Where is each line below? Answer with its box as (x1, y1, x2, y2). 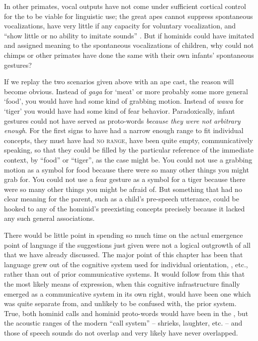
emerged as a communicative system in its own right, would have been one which (4, 288, 251, 299)
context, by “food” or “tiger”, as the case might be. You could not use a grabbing (4, 154, 253, 165)
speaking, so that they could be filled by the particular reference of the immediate (4, 145, 254, 155)
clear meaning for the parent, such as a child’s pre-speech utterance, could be (4, 193, 239, 204)
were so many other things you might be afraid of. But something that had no (4, 183, 242, 194)
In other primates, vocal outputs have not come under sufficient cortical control (4, 1, 246, 11)
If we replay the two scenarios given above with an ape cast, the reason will (4, 76, 234, 87)
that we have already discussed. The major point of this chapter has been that (4, 249, 243, 260)
